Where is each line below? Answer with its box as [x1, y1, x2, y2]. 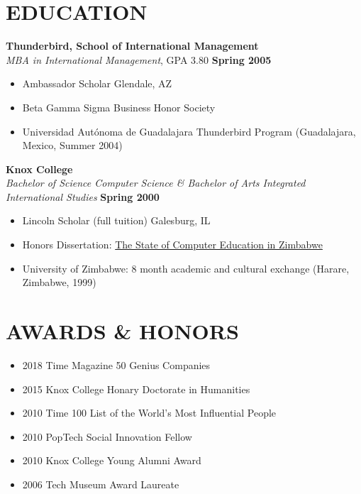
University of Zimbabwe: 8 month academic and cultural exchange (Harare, [22, 260, 350, 275]
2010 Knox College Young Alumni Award [22, 453, 201, 468]
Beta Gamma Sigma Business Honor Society [22, 99, 216, 114]
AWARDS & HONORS [6, 317, 239, 346]
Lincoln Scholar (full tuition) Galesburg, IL [22, 213, 211, 228]
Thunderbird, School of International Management [6, 38, 259, 53]
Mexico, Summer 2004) [22, 138, 123, 153]
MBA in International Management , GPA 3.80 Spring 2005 [6, 52, 272, 67]
